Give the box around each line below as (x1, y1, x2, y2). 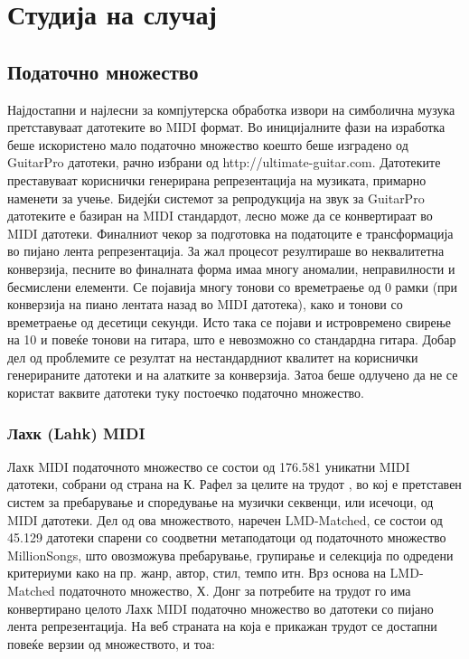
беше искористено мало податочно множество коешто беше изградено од (7, 135, 408, 154)
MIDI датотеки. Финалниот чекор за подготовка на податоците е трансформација (7, 223, 454, 242)
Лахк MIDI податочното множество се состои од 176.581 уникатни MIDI (7, 457, 410, 475)
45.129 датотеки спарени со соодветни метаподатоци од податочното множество (7, 528, 446, 547)
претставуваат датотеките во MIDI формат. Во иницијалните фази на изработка (7, 118, 446, 137)
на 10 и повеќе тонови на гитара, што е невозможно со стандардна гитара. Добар (7, 330, 456, 349)
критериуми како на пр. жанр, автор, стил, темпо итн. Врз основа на (7, 563, 386, 582)
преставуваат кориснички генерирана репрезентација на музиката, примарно (7, 170, 427, 189)
